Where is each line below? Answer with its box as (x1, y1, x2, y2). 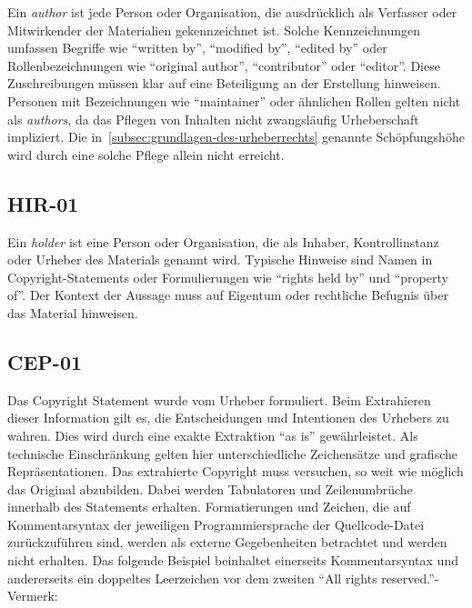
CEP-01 (7, 347, 83, 375)
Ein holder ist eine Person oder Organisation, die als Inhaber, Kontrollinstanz (7, 232, 439, 251)
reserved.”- (381, 568, 439, 587)
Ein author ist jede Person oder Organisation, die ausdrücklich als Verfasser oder (7, 3, 457, 21)
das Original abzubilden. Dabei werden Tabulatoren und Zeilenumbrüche (7, 479, 413, 498)
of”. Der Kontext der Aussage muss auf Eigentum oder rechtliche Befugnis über (7, 285, 448, 304)
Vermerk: (7, 586, 58, 605)
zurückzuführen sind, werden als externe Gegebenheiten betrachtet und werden (7, 533, 447, 552)
